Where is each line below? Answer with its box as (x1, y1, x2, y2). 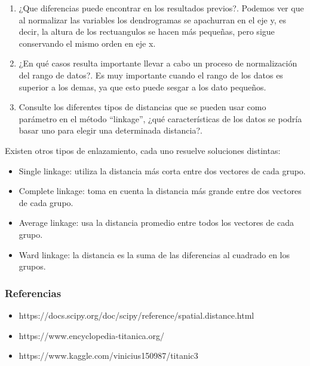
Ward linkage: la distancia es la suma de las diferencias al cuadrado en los (19, 248, 290, 261)
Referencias (5, 285, 62, 300)
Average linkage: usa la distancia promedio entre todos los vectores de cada (19, 216, 294, 229)
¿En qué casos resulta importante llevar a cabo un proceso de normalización (19, 57, 297, 69)
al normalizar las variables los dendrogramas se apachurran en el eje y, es (19, 13, 286, 26)
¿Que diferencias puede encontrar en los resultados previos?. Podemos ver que (19, 2, 304, 14)
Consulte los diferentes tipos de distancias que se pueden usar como (19, 101, 266, 113)
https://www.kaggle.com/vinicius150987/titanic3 (19, 349, 198, 362)
